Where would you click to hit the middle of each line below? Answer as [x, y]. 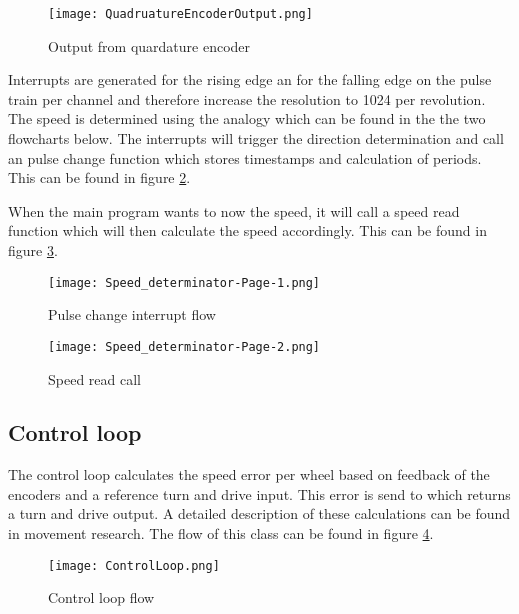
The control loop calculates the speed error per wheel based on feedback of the [249, 474]
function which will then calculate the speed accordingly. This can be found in [247, 230]
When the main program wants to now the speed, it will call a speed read [234, 210]
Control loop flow [101, 597]
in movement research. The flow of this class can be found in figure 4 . [221, 533]
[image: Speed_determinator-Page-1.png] [184, 282]
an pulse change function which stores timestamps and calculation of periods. [245, 157]
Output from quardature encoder [149, 45]
